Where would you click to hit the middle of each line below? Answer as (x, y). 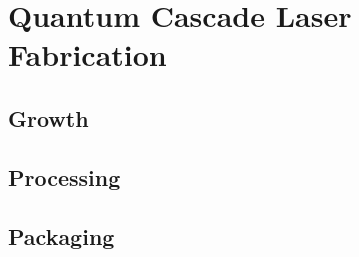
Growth (48, 117)
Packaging (61, 235)
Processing (64, 176)
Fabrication (87, 54)
